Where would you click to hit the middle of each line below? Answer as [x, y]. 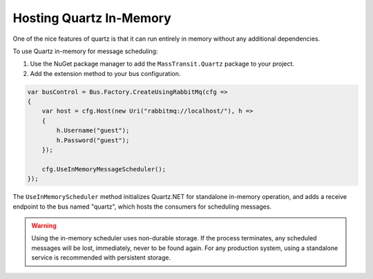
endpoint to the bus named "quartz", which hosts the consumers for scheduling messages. [142, 206]
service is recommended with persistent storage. [101, 258]
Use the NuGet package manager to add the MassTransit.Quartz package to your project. [162, 64]
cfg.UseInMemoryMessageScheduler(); [104, 169]
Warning [44, 225]
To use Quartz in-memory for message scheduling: [85, 51]
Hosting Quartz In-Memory [92, 18]
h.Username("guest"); [93, 131]
